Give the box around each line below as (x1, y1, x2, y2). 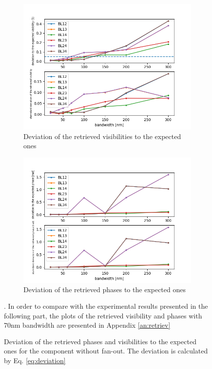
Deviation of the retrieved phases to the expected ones (23, 284, 186, 295)
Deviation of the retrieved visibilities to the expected (23, 131, 181, 141)
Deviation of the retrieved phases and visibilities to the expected (4, 336, 196, 346)
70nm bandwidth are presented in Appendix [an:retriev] (4, 320, 171, 330)
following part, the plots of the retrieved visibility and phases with (4, 310, 202, 320)
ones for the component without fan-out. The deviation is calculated (4, 346, 208, 356)
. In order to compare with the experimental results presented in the (4, 300, 208, 311)
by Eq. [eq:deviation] (4, 355, 66, 365)
